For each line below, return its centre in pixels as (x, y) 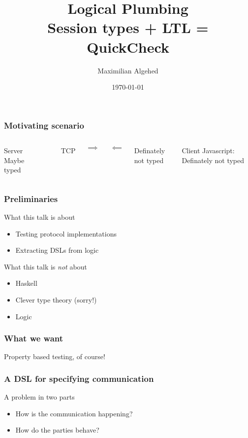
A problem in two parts (39, 397)
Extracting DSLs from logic (57, 250)
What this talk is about (40, 217)
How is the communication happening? (74, 413)
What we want (34, 338)
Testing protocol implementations (66, 233)
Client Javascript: (208, 150)
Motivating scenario (44, 125)
